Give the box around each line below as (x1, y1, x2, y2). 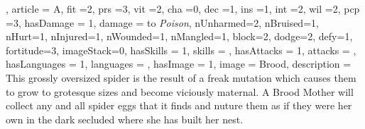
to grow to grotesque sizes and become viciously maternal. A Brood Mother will (6, 84, 354, 99)
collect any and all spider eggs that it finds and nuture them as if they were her (6, 98, 352, 113)
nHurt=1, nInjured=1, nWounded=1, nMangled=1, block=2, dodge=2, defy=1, (6, 29, 353, 44)
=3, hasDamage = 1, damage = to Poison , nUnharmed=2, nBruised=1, (6, 15, 319, 30)
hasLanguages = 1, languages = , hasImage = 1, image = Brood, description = (6, 56, 352, 71)
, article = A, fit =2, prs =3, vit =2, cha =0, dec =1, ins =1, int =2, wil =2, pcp (6, 1, 360, 16)
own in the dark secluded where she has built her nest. (6, 111, 244, 126)
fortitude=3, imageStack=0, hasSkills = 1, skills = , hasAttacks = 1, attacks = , (6, 42, 356, 57)
